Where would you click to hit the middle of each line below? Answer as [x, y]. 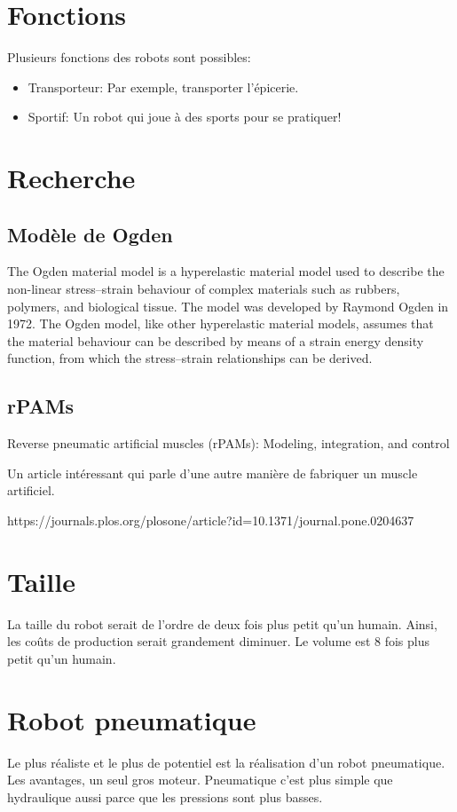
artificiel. [31, 490]
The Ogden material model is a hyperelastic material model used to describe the [226, 271]
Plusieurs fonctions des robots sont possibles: [129, 57]
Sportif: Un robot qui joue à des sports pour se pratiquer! [185, 117]
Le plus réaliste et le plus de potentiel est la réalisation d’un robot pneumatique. [226, 762]
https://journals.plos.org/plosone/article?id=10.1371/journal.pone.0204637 [211, 520]
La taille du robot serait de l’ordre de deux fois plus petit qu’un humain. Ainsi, [222, 623]
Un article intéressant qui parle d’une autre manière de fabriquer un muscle [213, 473]
